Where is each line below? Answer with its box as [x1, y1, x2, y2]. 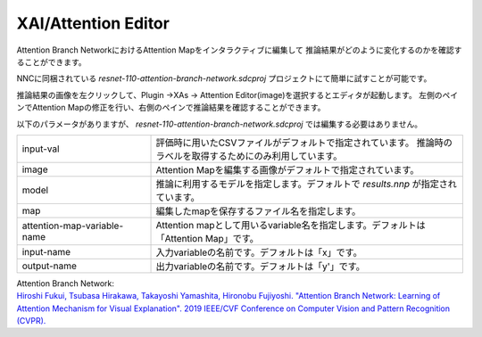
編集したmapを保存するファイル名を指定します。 [155, 205, 361, 218]
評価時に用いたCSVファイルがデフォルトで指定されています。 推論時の [155, 136, 453, 149]
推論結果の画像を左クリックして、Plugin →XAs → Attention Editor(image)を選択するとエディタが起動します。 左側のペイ [16, 89, 459, 100]
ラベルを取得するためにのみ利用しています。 [155, 150, 343, 162]
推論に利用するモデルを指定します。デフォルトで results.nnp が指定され [155, 177, 457, 190]
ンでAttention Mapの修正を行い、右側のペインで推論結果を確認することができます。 [16, 103, 326, 113]
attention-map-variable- [21, 219, 124, 232]
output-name [21, 259, 78, 272]
